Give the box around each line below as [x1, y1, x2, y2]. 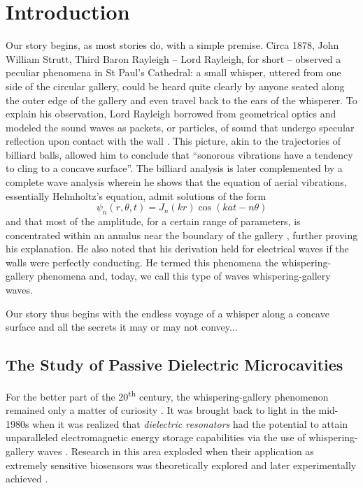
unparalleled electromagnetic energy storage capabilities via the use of [6, 430, 306, 445]
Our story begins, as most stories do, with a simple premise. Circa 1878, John [6, 38, 339, 52]
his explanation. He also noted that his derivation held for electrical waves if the [6, 241, 349, 256]
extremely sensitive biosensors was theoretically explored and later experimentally [6, 457, 357, 472]
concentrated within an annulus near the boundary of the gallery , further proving [6, 227, 358, 242]
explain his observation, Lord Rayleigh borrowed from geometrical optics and [6, 106, 336, 121]
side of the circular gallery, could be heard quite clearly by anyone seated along [6, 78, 345, 93]
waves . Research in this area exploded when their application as [37, 444, 314, 459]
